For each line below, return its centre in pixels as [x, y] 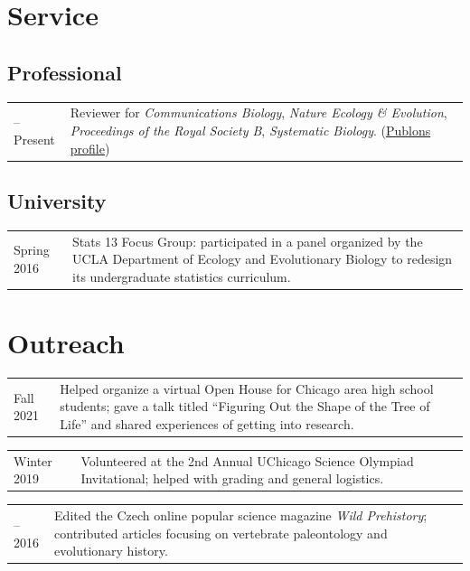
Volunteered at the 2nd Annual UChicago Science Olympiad [247, 460]
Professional [65, 72]
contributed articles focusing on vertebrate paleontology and [221, 533]
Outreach [66, 343]
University [57, 201]
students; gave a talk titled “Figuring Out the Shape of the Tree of [245, 406]
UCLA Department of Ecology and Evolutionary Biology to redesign [263, 259]
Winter [33, 460]
